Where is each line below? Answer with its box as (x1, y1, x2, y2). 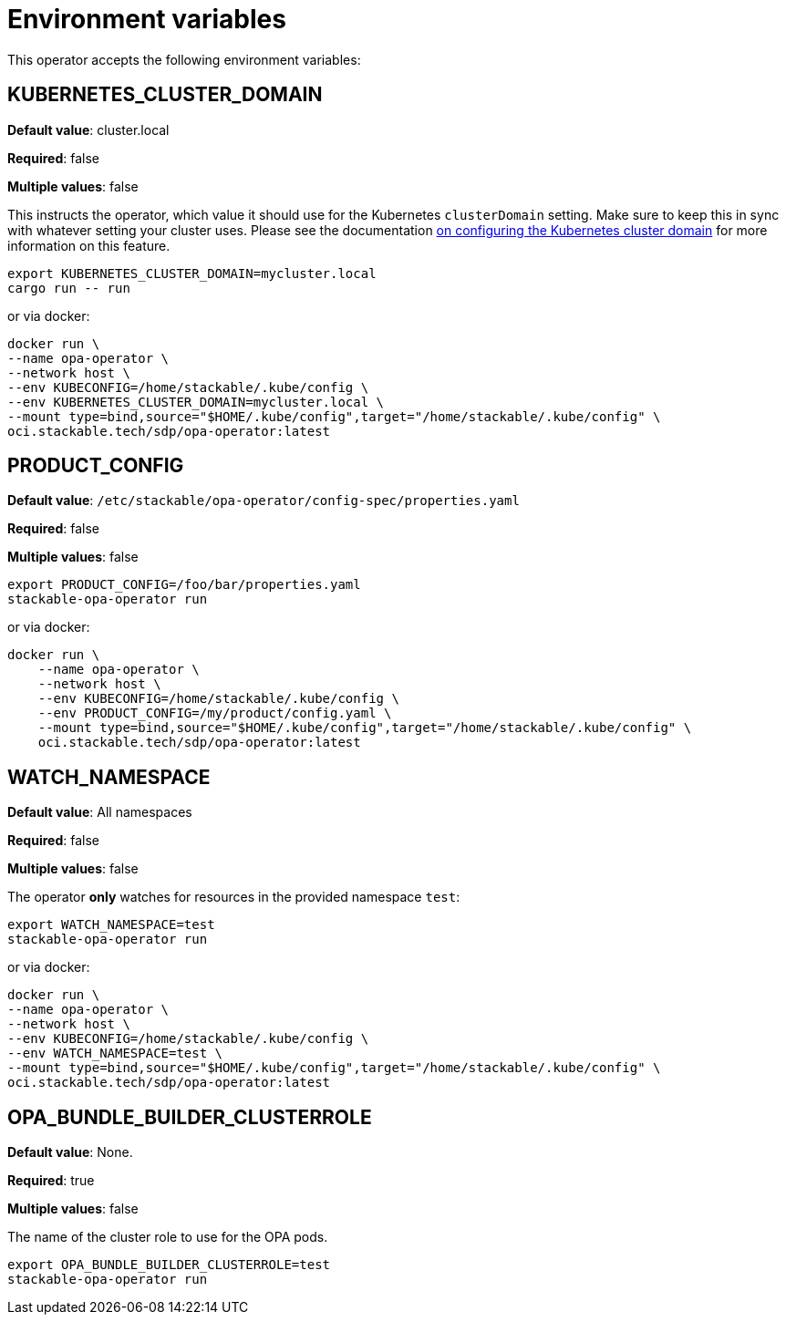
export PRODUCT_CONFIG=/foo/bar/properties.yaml (7, 577, 361, 593)
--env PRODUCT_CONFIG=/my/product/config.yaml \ (37, 706, 392, 721)
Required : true (7, 1172, 95, 1189)
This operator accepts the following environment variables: (7, 51, 361, 67)
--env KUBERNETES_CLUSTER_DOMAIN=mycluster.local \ (7, 394, 385, 409)
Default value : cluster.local (7, 121, 170, 138)
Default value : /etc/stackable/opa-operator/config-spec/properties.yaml (7, 492, 520, 509)
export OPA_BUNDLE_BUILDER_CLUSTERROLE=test (7, 1257, 331, 1273)
